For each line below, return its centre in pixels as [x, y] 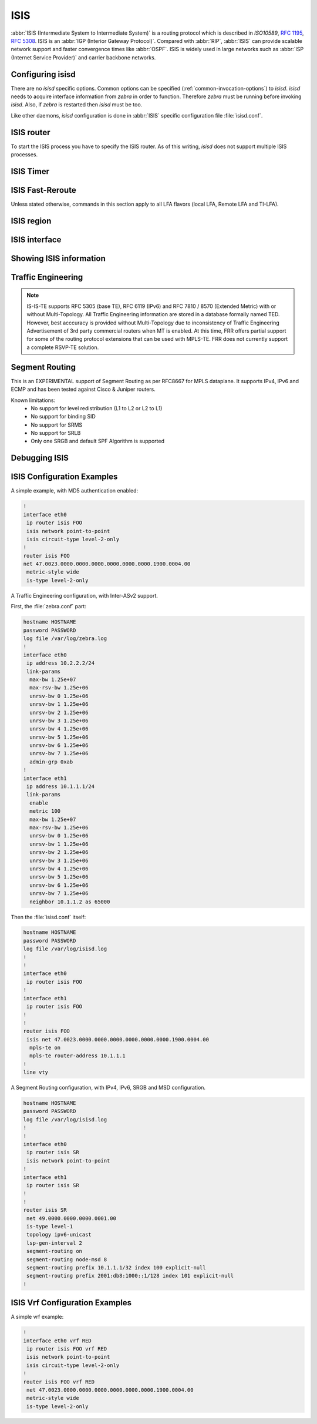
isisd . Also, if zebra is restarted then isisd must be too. [77, 105]
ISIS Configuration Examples [64, 477]
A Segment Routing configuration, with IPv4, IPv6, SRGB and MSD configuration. [108, 1088]
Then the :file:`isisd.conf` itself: [48, 917]
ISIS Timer [30, 171]
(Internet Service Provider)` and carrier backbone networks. [83, 57]
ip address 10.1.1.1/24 [61, 787]
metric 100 [45, 811]
